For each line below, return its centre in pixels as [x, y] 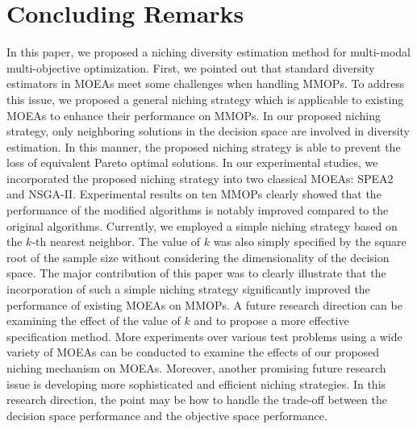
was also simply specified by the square [310, 242]
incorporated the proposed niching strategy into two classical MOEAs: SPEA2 [200, 178]
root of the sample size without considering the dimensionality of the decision [198, 257]
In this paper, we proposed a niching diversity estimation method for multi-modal [208, 52]
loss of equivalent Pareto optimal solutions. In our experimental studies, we [192, 162]
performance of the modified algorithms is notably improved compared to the [198, 210]
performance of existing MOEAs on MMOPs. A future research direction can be [204, 304]
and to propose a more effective [271, 321]
